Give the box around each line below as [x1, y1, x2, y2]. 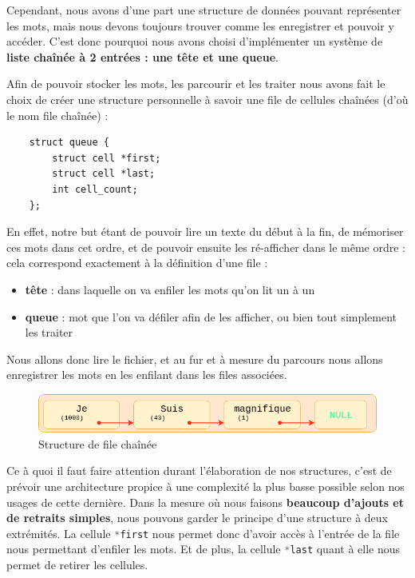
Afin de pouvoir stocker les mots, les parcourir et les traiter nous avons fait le [6, 75, 385, 92]
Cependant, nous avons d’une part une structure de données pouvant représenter [6, 2, 401, 18]
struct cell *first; [52, 152, 161, 164]
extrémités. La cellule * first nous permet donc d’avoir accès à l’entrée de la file [6, 524, 400, 541]
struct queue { [29, 137, 109, 149]
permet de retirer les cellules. [6, 556, 148, 573]
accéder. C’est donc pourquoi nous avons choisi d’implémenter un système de [6, 33, 383, 50]
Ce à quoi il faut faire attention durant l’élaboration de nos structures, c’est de [6, 462, 392, 479]
